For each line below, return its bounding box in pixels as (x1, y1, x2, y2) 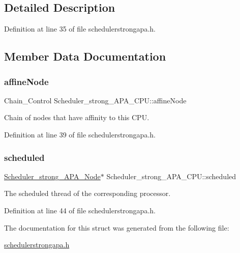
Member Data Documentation (4, 48, 166, 64)
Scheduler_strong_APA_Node (4, 171, 101, 181)
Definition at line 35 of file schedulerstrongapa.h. (4, 23, 156, 34)
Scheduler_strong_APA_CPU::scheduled (106, 171, 236, 181)
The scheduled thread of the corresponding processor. (4, 188, 171, 199)
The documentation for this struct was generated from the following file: (4, 222, 229, 233)
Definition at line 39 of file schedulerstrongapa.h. (4, 129, 156, 139)
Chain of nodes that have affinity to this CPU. (4, 112, 149, 123)
